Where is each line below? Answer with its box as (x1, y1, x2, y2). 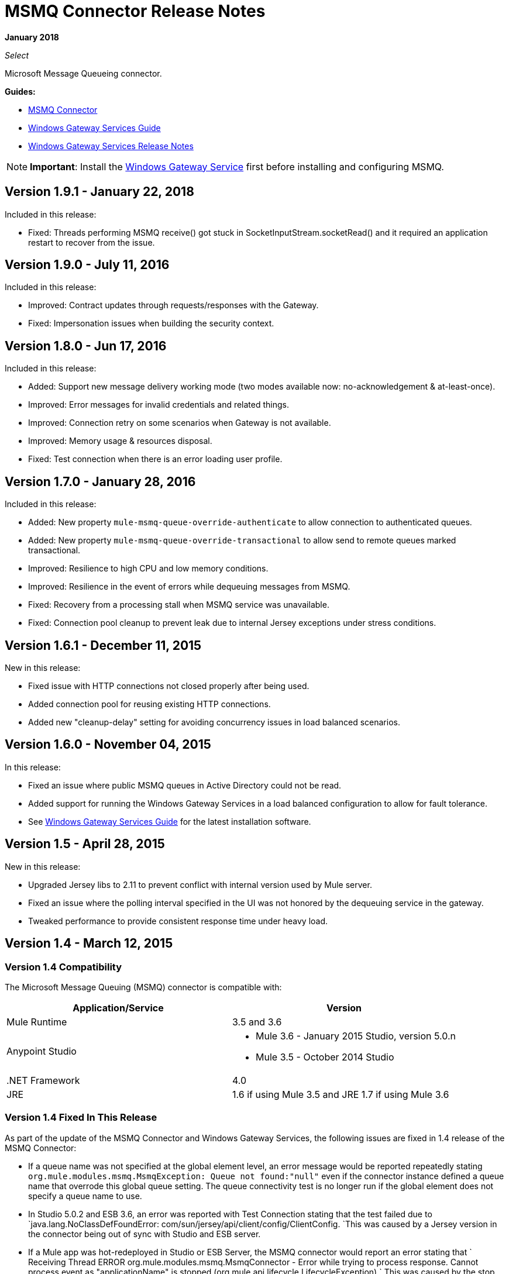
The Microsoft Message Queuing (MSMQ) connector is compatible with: (5, 982, 282, 992)
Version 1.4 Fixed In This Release (5, 1111, 157, 1124)
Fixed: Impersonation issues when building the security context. (28, 318, 274, 329)
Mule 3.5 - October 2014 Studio (256, 1051, 394, 1063)
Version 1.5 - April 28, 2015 (5, 836, 165, 852)
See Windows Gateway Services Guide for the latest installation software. (28, 816, 311, 827)
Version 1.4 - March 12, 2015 (5, 936, 173, 951)
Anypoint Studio (6, 1045, 77, 1057)
